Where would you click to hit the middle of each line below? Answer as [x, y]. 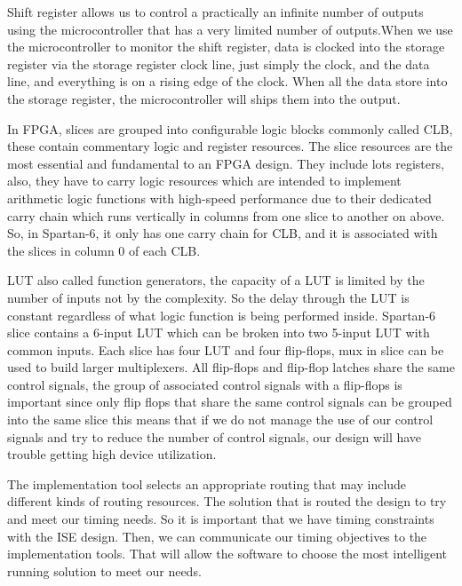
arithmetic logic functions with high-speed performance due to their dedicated [219, 198]
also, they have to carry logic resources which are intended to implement [204, 181]
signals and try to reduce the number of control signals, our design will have [215, 436]
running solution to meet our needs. [104, 570]
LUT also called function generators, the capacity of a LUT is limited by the [216, 280]
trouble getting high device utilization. [112, 454]
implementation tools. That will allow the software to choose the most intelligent [227, 554]
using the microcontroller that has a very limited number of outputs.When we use [230, 29]
